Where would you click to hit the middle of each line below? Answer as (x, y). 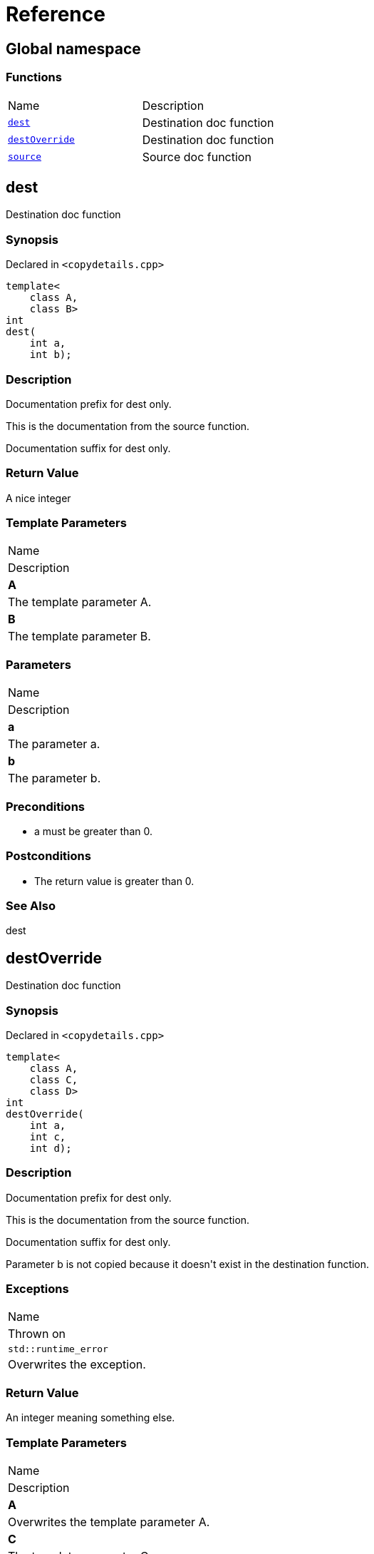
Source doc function (197, 157)
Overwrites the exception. (77, 1365)
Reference (56, 14)
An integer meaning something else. (90, 1418)
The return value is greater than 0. (114, 881)
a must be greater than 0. (93, 831)
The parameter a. (54, 744)
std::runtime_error (58, 1349)
